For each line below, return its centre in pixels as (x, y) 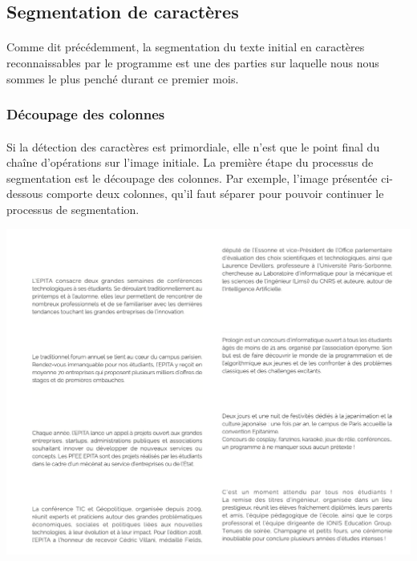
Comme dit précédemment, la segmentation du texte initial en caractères (186, 47)
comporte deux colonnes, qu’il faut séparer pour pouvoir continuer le (215, 194)
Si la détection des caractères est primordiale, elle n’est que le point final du (193, 146)
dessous (25, 194)
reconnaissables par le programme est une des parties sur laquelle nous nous (193, 62)
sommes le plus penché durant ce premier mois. (123, 78)
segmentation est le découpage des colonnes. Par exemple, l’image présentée (192, 178)
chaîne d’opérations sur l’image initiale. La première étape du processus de (190, 162)
